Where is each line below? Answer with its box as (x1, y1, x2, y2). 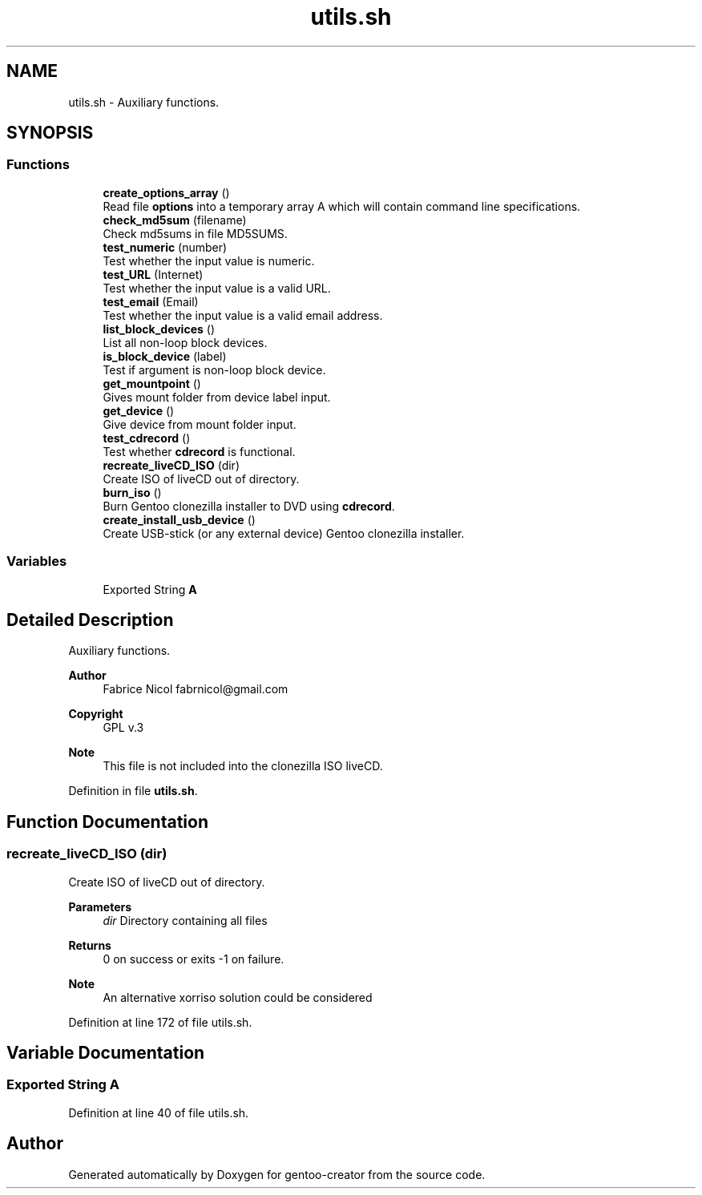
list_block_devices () (103, 321, 215, 336)
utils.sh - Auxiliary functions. (68, 95, 220, 109)
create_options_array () (103, 185, 230, 200)
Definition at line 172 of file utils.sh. (68, 1015, 252, 1029)
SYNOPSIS (6, 123, 94, 143)
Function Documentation (6, 811, 208, 832)
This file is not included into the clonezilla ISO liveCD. (103, 759, 383, 773)
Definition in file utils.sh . (68, 784, 198, 798)
